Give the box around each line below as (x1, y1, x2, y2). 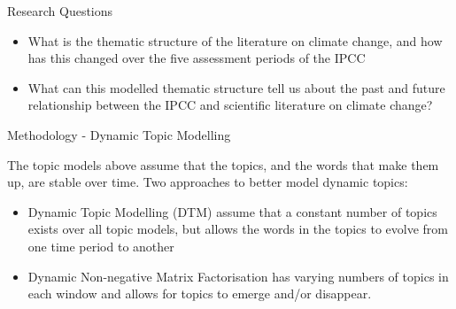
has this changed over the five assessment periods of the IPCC (27, 49, 366, 67)
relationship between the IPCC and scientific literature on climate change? (27, 96, 433, 114)
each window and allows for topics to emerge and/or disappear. (27, 284, 372, 303)
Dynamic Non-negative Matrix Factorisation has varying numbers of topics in (27, 267, 449, 285)
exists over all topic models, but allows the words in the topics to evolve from (27, 220, 448, 238)
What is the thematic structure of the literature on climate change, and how (27, 31, 443, 50)
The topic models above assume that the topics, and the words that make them (7, 155, 439, 174)
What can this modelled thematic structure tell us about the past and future (27, 78, 445, 97)
